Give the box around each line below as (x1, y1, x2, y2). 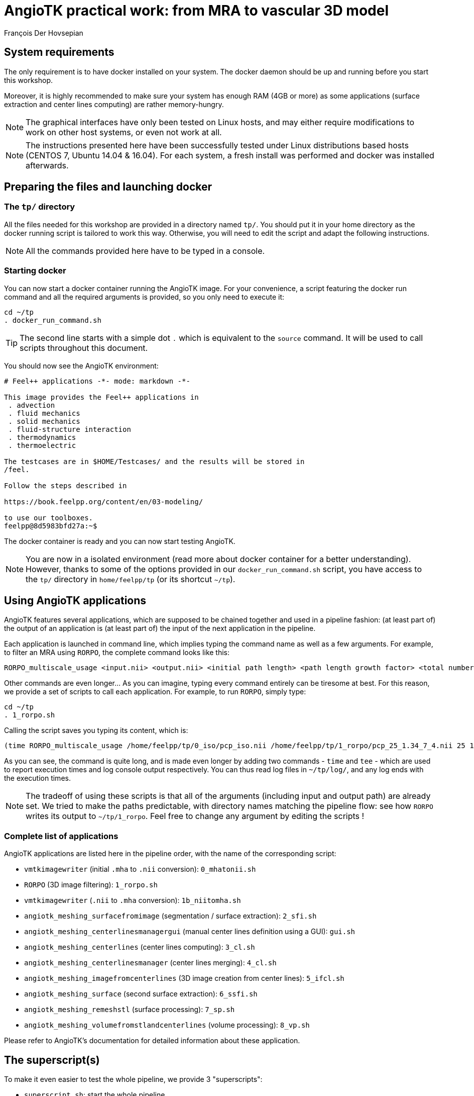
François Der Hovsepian (4, 28, 83, 37)
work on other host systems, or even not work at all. (26, 127, 222, 137)
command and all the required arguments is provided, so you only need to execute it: (4, 292, 285, 301)
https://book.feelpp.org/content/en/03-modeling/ (4, 497, 203, 506)
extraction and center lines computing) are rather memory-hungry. (4, 100, 224, 109)
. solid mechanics (8, 417, 80, 425)
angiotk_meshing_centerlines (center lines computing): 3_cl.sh (24, 943, 255, 952)
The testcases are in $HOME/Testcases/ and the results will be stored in (4, 457, 305, 466)
